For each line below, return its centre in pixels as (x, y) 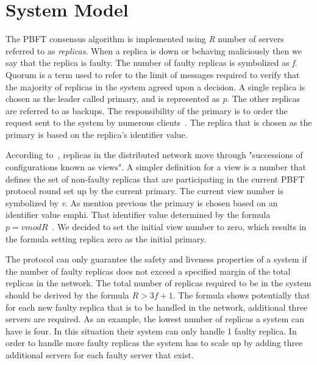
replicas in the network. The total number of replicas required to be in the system (158, 283)
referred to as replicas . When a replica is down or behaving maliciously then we (154, 50)
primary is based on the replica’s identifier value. (97, 134)
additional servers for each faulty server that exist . (100, 354)
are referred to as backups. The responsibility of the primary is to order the (147, 110)
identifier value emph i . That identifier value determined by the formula (138, 215)
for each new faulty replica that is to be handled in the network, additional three (157, 307)
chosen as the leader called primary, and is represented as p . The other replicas (153, 99)
